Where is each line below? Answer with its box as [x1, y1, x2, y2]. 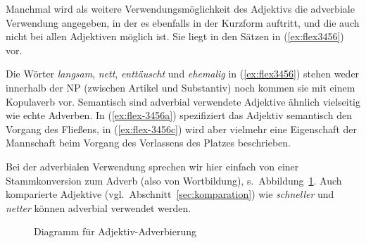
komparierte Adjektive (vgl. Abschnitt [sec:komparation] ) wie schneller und [6, 187, 334, 201]
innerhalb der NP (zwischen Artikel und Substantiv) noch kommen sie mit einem [6, 80, 355, 94]
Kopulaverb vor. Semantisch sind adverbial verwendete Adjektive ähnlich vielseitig [6, 94, 361, 108]
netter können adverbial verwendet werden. [6, 200, 191, 215]
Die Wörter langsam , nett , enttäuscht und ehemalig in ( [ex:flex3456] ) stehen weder [6, 66, 360, 81]
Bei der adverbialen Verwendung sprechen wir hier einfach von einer [6, 158, 299, 173]
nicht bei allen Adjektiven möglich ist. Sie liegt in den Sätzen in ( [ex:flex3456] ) [6, 29, 344, 44]
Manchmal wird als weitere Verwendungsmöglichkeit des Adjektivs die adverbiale [6, 1, 355, 15]
